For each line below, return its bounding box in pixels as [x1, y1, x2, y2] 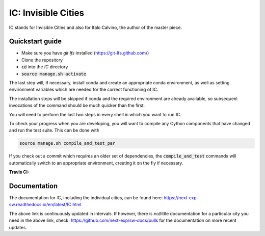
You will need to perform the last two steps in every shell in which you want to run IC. [9, 111, 182, 117]
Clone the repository [21, 57, 63, 63]
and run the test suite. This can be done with [9, 128, 100, 133]
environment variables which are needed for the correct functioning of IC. [9, 86, 159, 93]
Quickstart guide [9, 37, 62, 46]
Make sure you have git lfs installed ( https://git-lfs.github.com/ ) [21, 50, 149, 56]
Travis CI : [9, 169, 29, 175]
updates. [9, 224, 27, 230]
